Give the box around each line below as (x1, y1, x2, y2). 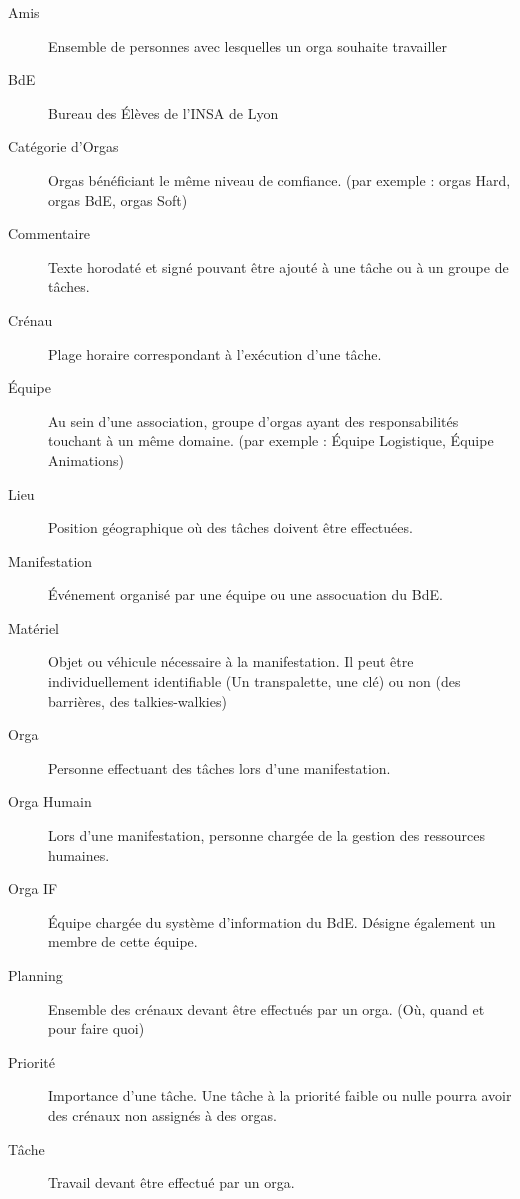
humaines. (48, 844, 110, 865)
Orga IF (8, 878, 58, 899)
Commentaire (8, 223, 91, 244)
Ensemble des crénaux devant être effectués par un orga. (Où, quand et (48, 998, 485, 1019)
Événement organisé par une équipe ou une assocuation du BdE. (48, 584, 443, 605)
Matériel (8, 617, 59, 638)
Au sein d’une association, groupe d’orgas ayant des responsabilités (48, 410, 459, 431)
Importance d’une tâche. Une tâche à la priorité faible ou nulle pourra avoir (48, 1085, 512, 1106)
